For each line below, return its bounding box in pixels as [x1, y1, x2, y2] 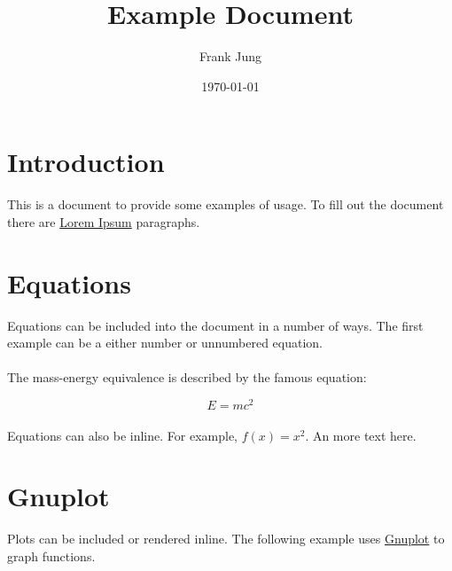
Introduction [7, 144, 165, 180]
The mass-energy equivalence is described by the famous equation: [7, 368, 367, 387]
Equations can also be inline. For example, [7, 426, 238, 444]
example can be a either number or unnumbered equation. [7, 333, 323, 352]
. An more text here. [305, 426, 417, 444]
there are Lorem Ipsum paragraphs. [7, 212, 200, 231]
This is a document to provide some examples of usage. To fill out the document [7, 195, 444, 214]
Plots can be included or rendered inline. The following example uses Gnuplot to [7, 529, 445, 548]
